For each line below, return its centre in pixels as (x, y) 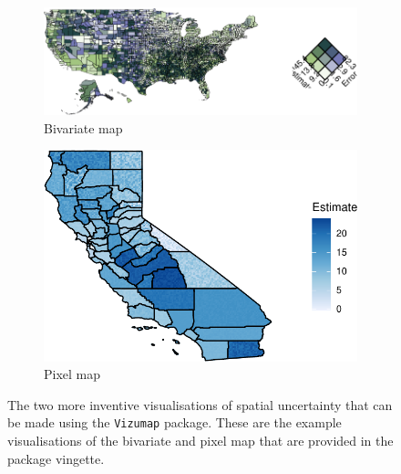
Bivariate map (83, 127)
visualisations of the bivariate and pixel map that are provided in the (200, 440)
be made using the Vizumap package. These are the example (175, 422)
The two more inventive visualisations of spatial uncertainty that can (200, 404)
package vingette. (56, 458)
